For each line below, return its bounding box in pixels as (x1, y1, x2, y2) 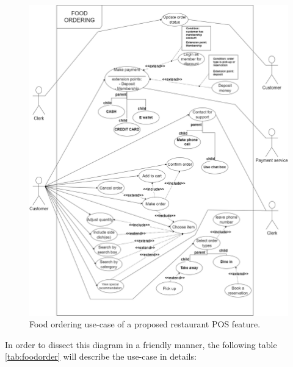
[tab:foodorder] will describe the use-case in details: (5, 350, 197, 363)
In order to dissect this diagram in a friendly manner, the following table (5, 338, 277, 351)
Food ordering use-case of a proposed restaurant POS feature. (29, 318, 261, 330)
